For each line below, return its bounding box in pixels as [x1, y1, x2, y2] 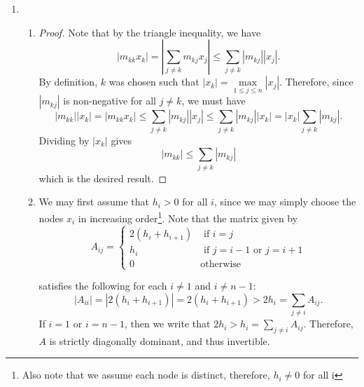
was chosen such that [108, 74, 199, 89]
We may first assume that [38, 194, 149, 209]
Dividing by [38, 133, 90, 147]
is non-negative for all [63, 93, 157, 108]
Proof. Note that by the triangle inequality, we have [38, 25, 261, 39]
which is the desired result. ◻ [38, 170, 167, 185]
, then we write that [124, 316, 211, 331]
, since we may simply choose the [213, 194, 356, 209]
